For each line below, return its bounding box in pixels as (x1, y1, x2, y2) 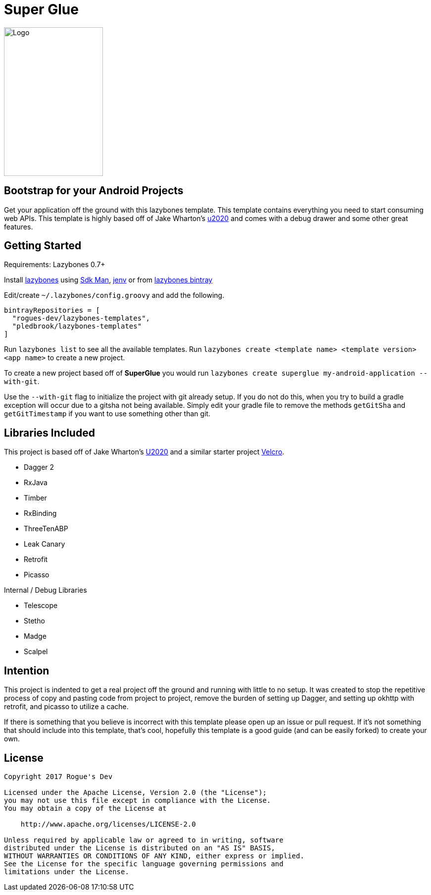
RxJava (24, 478, 48, 487)
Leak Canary (24, 540, 65, 549)
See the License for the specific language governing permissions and (4, 859, 284, 868)
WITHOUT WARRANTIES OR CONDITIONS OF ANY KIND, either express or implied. (4, 851, 304, 860)
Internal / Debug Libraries (4, 586, 87, 595)
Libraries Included (4, 426, 95, 439)
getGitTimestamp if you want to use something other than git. (4, 409, 211, 418)
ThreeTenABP (24, 524, 68, 533)
